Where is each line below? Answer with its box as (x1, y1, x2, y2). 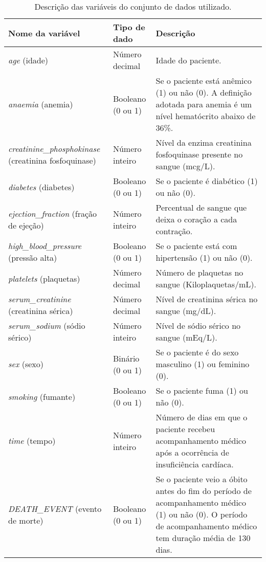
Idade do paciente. (156, 54, 221, 66)
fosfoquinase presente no (156, 148, 243, 160)
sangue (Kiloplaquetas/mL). (156, 278, 256, 290)
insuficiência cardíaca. (156, 458, 234, 470)
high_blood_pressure (8, 240, 82, 252)
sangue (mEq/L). (156, 331, 217, 343)
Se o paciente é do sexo (156, 346, 239, 358)
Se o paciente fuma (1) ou (156, 385, 248, 396)
